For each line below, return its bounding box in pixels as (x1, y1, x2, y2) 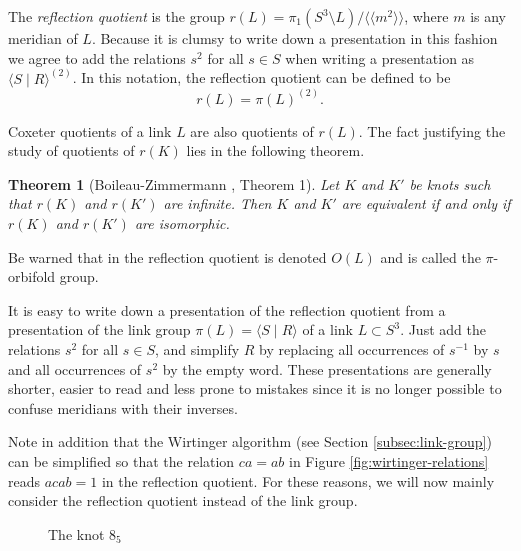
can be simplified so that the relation (8, 450, 235, 471)
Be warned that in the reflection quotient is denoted (8, 246, 327, 267)
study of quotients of (8, 140, 135, 161)
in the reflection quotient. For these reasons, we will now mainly (101, 470, 495, 491)
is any (470, 6, 506, 26)
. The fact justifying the (358, 120, 506, 141)
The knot (48, 523, 105, 544)
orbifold (8, 266, 56, 287)
